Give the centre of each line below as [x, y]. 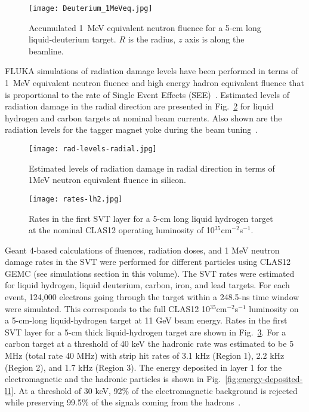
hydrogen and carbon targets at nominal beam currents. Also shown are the [143, 118]
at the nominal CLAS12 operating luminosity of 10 [122, 230]
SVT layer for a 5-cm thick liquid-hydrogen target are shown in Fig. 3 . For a [146, 332]
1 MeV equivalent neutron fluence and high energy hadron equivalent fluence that [154, 83]
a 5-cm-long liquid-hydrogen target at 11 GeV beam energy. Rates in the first [146, 320]
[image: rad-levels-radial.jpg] [93, 149]
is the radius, [152, 39]
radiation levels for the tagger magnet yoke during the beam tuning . [132, 129]
